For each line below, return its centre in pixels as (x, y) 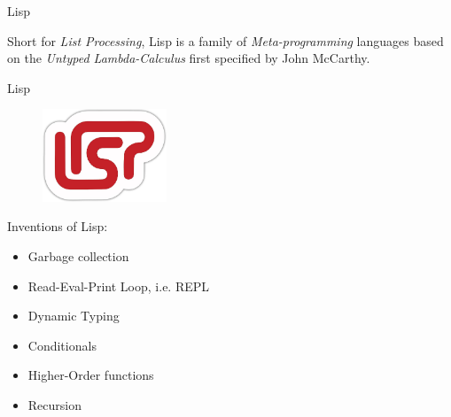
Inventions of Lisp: (58, 226)
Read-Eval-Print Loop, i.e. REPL (119, 286)
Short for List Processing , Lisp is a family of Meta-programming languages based (225, 40)
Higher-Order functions (91, 375)
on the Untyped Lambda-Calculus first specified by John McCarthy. (189, 58)
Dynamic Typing (74, 316)
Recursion (54, 404)
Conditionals (62, 345)
